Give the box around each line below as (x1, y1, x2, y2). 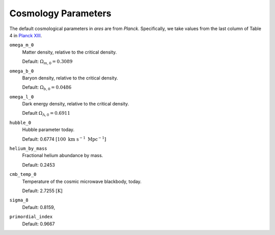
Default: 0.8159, (22, 204, 56, 210)
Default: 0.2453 (22, 162, 56, 168)
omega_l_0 (9, 94, 34, 99)
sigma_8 (9, 197, 29, 203)
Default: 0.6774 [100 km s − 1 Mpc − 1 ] (22, 135, 106, 142)
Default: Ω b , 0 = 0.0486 (22, 84, 72, 92)
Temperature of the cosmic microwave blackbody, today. (22, 178, 142, 185)
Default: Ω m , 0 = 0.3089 (22, 59, 73, 66)
